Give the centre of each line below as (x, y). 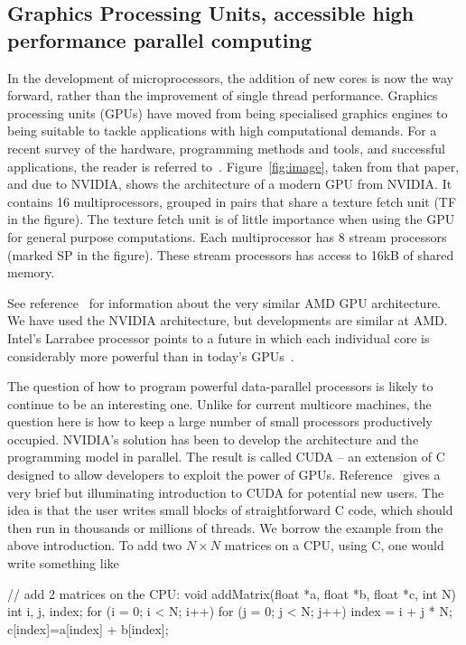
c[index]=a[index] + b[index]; (88, 628)
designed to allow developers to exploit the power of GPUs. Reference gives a (224, 475)
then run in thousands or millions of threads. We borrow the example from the (225, 527)
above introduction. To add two (95, 545)
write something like (63, 563)
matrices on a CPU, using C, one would (334, 545)
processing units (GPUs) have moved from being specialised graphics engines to (228, 112)
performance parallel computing (160, 39)
